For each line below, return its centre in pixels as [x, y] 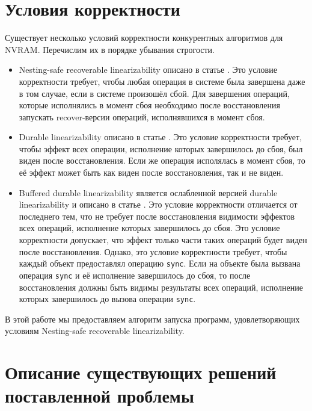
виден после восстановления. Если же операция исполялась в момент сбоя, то [162, 160]
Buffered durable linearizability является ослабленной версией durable [148, 192]
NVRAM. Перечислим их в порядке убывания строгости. [110, 49]
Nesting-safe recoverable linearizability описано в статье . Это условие [148, 70]
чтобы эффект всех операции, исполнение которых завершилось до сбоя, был [161, 148]
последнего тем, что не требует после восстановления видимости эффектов [157, 216]
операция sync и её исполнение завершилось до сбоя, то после [135, 275]
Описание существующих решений [141, 372]
